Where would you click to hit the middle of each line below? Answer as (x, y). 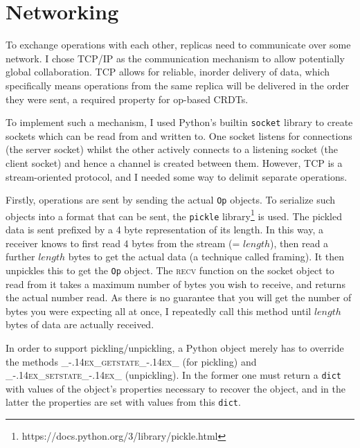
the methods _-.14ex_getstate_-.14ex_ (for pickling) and (131, 361)
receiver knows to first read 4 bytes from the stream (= (123, 243)
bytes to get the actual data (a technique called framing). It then (206, 257)
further (20, 257)
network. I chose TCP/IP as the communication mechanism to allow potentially (175, 58)
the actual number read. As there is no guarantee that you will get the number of (179, 297)
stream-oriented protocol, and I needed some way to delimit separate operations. (177, 176)
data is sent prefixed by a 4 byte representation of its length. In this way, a (164, 230)
